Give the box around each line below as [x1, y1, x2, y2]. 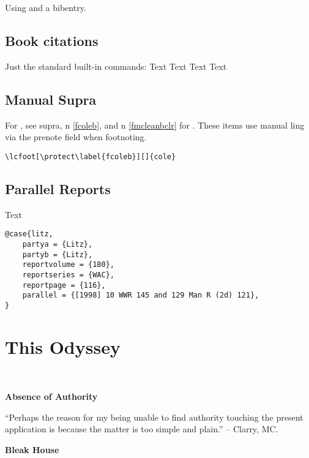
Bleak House [5, 443, 59, 456]
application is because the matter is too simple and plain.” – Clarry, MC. [5, 422, 278, 435]
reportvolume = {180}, [22, 260, 114, 269]
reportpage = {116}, [22, 280, 106, 290]
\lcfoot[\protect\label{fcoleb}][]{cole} [5, 152, 176, 161]
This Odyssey [5, 334, 121, 359]
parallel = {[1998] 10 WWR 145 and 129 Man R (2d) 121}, [22, 291, 259, 300]
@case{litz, [5, 230, 53, 239]
